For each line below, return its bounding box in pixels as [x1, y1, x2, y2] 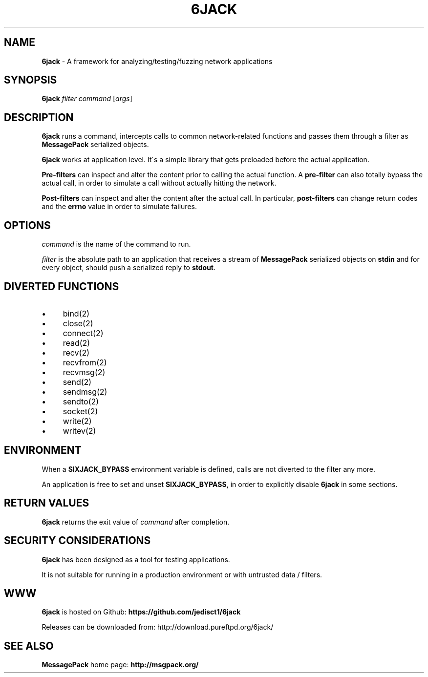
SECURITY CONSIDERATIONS [4, 534, 151, 547]
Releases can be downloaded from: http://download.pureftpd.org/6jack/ [42, 623, 274, 632]
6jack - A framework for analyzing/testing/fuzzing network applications [42, 57, 273, 65]
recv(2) [63, 347, 90, 358]
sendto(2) [63, 396, 99, 406]
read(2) [63, 338, 90, 348]
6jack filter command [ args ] [42, 94, 132, 103]
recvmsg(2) [63, 367, 106, 377]
